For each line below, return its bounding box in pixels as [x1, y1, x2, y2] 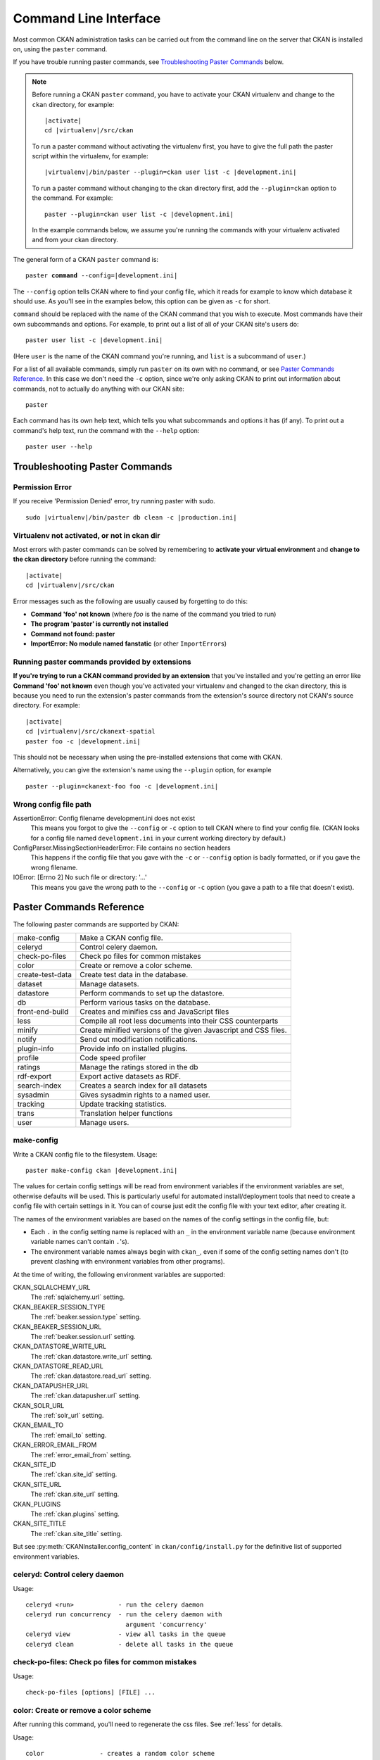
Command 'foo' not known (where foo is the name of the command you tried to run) [30, 610, 277, 618]
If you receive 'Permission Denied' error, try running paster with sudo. [13, 497, 216, 505]
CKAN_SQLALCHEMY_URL [13, 1283, 91, 1291]
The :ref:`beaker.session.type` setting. [30, 1313, 141, 1321]
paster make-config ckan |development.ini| [25, 1167, 178, 1175]
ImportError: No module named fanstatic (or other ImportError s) [30, 639, 227, 648]
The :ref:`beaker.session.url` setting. [30, 1332, 137, 1340]
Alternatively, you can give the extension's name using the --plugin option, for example [13, 766, 272, 774]
